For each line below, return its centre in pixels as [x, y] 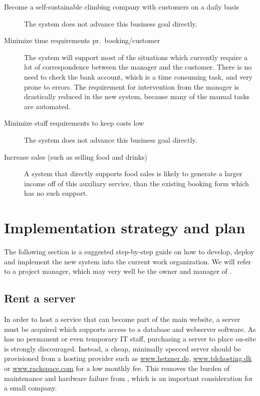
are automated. [47, 106]
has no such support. [56, 193]
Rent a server [40, 298]
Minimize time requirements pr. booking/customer [82, 40]
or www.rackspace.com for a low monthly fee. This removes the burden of [117, 368]
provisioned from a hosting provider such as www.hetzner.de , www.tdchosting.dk [128, 358]
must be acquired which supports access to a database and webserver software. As [130, 329]
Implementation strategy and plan [125, 228]
